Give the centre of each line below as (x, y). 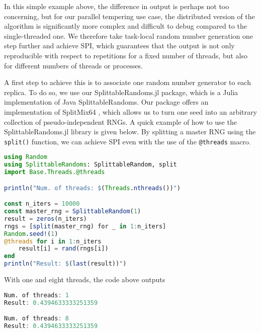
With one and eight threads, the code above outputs (85, 279)
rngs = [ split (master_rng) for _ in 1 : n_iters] (85, 226)
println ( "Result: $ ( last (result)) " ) (65, 264)
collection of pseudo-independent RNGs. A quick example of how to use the (120, 121)
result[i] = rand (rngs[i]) (63, 249)
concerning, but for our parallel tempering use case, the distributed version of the (129, 16)
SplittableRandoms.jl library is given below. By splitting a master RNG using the (130, 132)
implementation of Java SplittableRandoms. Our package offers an (106, 102)
